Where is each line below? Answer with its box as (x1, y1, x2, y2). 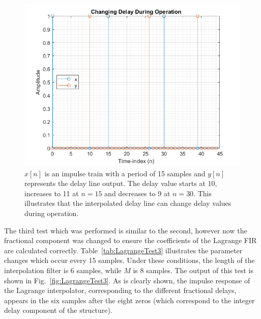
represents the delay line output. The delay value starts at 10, (24, 178, 217, 189)
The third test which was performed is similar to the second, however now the (4, 225, 247, 235)
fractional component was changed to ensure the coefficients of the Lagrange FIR (4, 235, 257, 246)
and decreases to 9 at (104, 188, 170, 198)
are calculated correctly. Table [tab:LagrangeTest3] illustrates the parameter (4, 245, 243, 255)
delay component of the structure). (4, 305, 112, 315)
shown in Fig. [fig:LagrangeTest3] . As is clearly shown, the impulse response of (4, 275, 250, 285)
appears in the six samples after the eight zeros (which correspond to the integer (4, 295, 255, 305)
